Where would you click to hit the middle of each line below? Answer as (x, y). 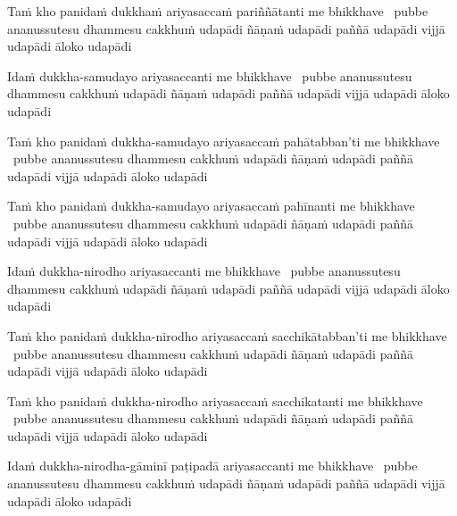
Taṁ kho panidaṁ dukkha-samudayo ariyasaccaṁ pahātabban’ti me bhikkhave (224, 141)
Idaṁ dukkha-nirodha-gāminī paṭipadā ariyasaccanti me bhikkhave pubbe (212, 466)
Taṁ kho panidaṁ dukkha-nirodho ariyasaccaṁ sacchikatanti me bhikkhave (215, 400)
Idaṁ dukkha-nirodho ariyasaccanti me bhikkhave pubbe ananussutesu (204, 271)
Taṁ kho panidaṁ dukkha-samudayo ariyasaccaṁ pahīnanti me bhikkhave (211, 206)
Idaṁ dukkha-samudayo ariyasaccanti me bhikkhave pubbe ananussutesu (210, 75)
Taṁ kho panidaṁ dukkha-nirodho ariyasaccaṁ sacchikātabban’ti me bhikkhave (227, 335)
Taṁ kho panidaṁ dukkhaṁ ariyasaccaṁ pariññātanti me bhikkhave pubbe (218, 11)
